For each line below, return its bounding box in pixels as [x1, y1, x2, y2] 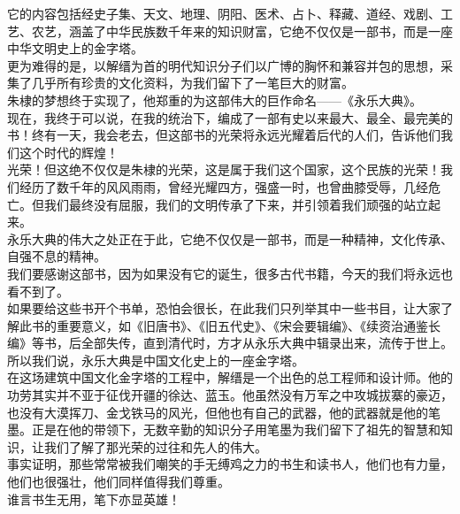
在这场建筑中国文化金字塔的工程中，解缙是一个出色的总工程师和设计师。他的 [7, 368, 453, 387]
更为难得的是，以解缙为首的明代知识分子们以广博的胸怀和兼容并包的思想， [7, 56, 441, 74]
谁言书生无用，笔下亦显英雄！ [7, 489, 180, 508]
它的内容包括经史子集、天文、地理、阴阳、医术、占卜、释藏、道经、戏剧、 [7, 4, 441, 22]
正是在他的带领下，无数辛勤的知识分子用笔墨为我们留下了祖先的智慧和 [31, 420, 441, 439]
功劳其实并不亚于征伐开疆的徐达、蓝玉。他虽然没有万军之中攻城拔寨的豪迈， [7, 386, 453, 404]
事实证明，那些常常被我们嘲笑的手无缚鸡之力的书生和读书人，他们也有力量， [7, 455, 453, 473]
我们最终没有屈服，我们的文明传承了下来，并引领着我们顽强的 [43, 195, 403, 213]
